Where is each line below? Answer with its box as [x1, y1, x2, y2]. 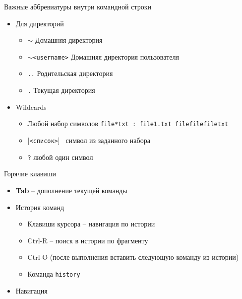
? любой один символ [27, 151, 93, 162]
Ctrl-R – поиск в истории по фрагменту [27, 235, 148, 245]
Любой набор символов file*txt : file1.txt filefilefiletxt [27, 118, 229, 129]
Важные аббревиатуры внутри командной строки [4, 1, 152, 11]
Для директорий [15, 18, 64, 28]
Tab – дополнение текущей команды [15, 185, 127, 195]
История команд [15, 202, 64, 212]
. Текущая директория [27, 85, 95, 95]
